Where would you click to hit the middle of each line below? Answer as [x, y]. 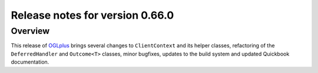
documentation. [30, 62]
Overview [30, 31]
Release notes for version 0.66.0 [92, 15]
